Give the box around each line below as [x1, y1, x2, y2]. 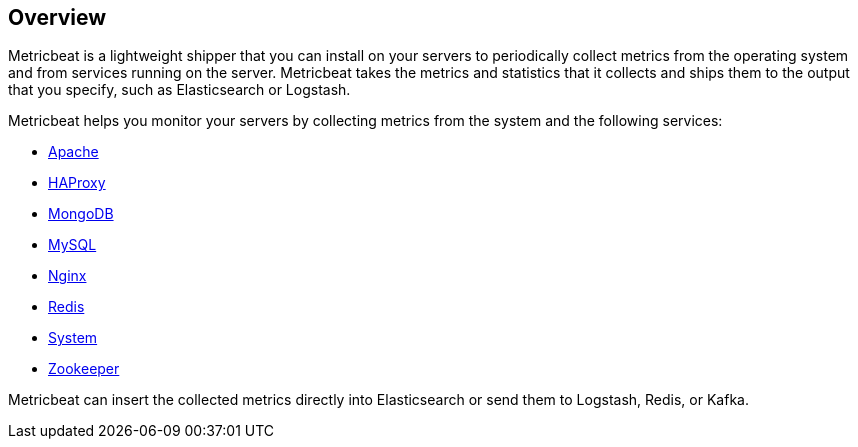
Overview [8, 5, 107, 30]
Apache [48, 143, 99, 161]
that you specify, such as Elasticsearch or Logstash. [8, 81, 351, 99]
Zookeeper [48, 360, 120, 378]
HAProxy [48, 174, 106, 192]
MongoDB [48, 205, 114, 223]
